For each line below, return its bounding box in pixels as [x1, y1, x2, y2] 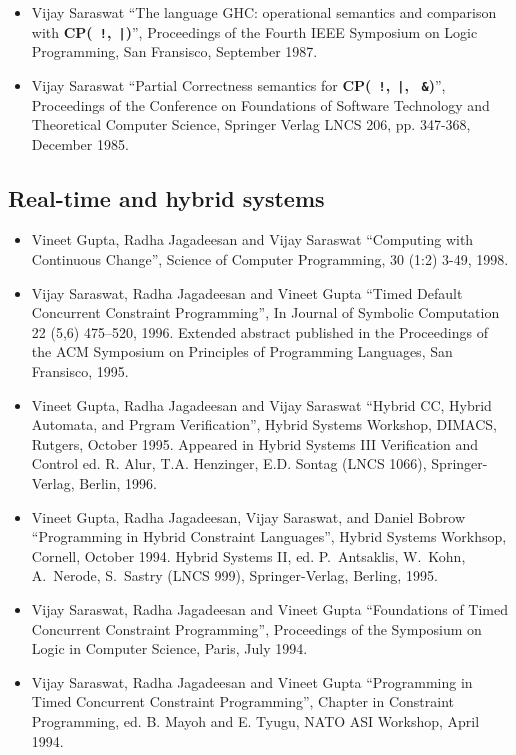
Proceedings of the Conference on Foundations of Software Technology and [31, 94, 490, 115]
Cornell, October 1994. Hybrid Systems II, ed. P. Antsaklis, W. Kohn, [31, 545, 466, 566]
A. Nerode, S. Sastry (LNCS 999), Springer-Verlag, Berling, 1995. [31, 565, 438, 586]
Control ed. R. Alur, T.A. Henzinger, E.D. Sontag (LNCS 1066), [31, 453, 427, 474]
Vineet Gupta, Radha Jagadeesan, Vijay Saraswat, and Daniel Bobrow [31, 506, 465, 527]
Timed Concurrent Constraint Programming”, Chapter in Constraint [31, 691, 455, 712]
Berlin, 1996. [79, 473, 157, 494]
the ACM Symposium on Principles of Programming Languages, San [31, 341, 453, 362]
